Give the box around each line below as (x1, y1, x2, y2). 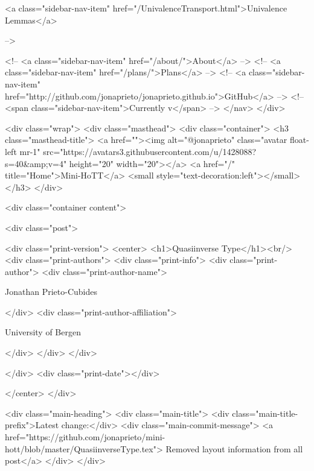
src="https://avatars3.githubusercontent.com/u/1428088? (43, 145, 257, 157)
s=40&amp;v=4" (5, 157, 67, 169)
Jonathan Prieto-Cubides (5, 285, 97, 298)
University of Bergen (5, 326, 81, 338)
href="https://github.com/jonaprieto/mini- (5, 431, 165, 443)
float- (289, 133, 309, 146)
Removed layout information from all (165, 442, 303, 455)
